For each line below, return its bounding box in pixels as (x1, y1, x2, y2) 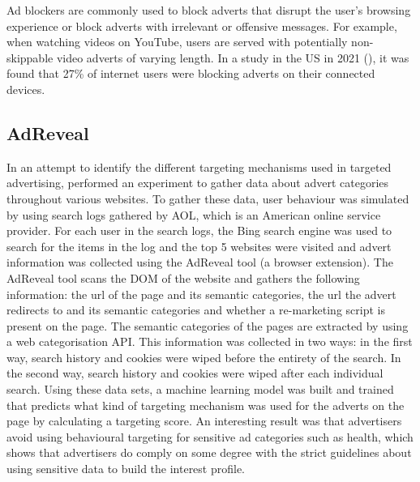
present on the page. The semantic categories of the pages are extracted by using (6, 317, 409, 334)
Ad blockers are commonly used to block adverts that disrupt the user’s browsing (6, 2, 411, 18)
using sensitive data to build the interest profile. (6, 460, 246, 477)
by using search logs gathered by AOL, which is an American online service (6, 206, 381, 223)
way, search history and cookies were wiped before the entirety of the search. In (6, 348, 401, 365)
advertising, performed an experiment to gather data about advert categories (6, 174, 389, 191)
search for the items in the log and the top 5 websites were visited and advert (6, 237, 392, 254)
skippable (6, 49, 54, 66)
